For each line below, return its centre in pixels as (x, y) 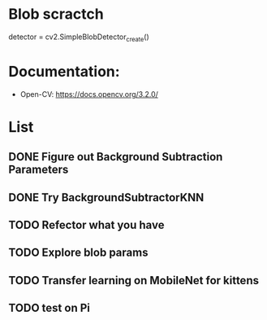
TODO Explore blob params (78, 253)
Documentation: (64, 71)
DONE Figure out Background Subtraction (116, 157)
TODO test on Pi (50, 308)
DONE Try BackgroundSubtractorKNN (106, 197)
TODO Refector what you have (86, 225)
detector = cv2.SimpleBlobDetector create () (79, 37)
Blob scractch (56, 14)
